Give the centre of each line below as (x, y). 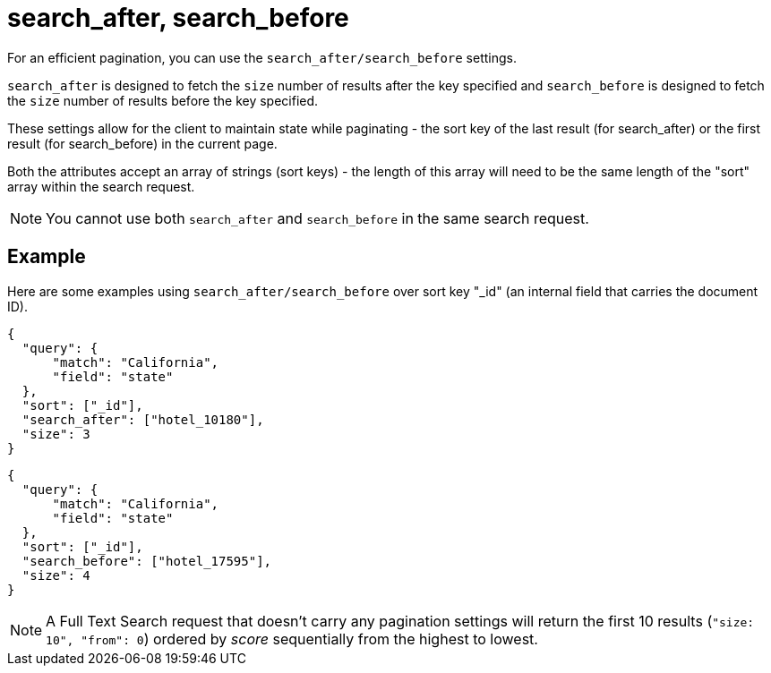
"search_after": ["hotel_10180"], (143, 419)
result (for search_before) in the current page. (142, 143)
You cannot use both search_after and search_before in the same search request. (317, 218)
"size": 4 (56, 575)
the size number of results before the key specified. (163, 100)
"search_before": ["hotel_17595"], (147, 561)
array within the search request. (101, 186)
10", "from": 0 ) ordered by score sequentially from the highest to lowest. (292, 639)
